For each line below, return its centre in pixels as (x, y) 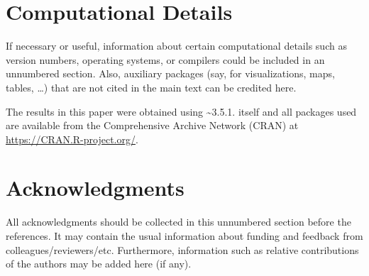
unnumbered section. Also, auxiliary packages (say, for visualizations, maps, (170, 73)
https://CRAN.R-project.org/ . (72, 139)
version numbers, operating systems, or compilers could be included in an (165, 59)
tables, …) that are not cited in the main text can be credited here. (151, 87)
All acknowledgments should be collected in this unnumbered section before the (178, 222)
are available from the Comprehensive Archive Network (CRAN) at (152, 125)
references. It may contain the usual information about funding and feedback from (184, 236)
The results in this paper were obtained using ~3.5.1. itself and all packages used (181, 111)
